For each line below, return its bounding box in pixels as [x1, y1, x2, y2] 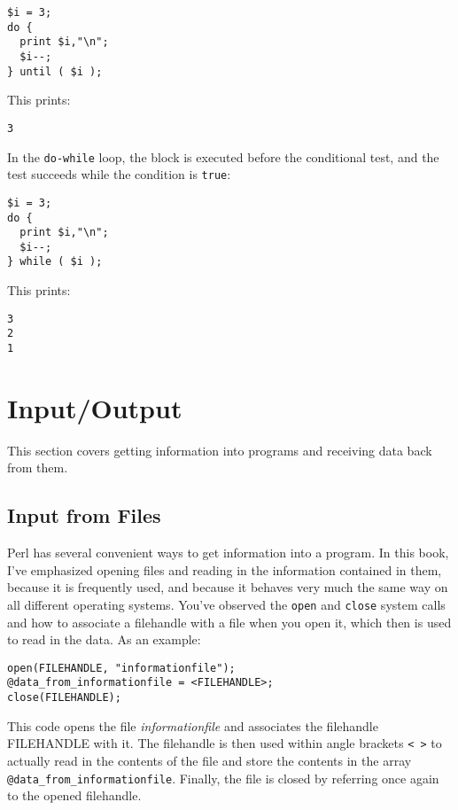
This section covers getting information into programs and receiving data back [7, 440, 432, 459]
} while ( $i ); [7, 255, 103, 269]
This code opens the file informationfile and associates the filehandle [7, 716, 378, 735]
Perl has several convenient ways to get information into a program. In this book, [7, 543, 449, 562]
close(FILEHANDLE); [7, 691, 121, 705]
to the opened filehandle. [7, 786, 142, 805]
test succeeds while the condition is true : [7, 165, 231, 183]
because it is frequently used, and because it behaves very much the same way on [7, 578, 448, 596]
